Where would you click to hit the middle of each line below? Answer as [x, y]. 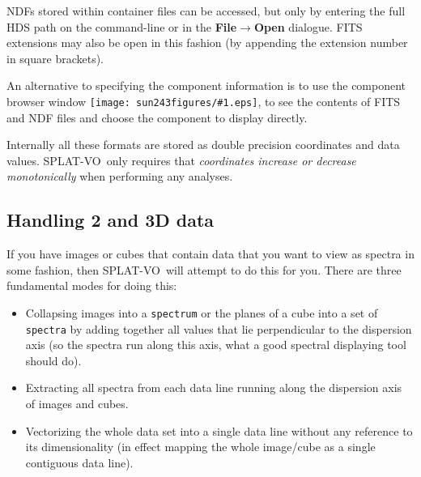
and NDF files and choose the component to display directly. [157, 117]
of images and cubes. [77, 404]
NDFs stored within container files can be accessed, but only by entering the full [206, 11]
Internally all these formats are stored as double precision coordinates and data [203, 145]
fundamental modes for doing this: [92, 285]
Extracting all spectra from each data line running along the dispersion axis [214, 388]
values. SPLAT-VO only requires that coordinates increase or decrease [181, 160]
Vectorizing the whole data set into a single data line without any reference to [219, 430]
